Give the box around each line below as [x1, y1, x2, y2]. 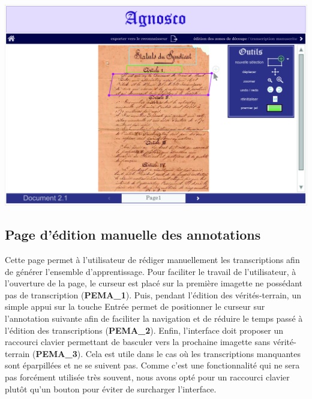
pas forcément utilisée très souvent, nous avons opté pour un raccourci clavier [5, 370, 290, 383]
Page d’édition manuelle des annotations [5, 225, 261, 244]
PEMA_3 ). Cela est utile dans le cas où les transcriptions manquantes [35, 347, 301, 359]
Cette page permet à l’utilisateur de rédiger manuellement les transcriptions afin [5, 253, 300, 265]
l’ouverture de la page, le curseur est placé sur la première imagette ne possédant [5, 277, 303, 289]
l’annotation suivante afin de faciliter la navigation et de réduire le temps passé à [5, 312, 303, 324]
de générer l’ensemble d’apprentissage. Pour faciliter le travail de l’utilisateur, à [5, 265, 296, 277]
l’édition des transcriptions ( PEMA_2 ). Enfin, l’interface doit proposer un [5, 324, 283, 336]
